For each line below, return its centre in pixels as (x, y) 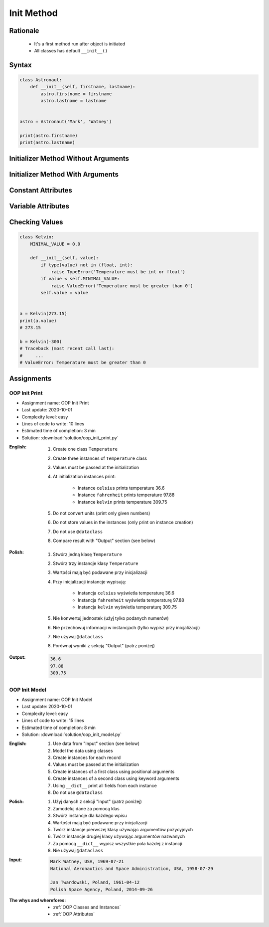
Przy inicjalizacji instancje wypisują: (90, 581)
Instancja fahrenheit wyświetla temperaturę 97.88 (131, 600)
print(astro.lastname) (47, 143)
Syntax (20, 65)
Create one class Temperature (85, 449)
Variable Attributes (39, 206)
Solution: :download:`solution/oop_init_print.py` (70, 438)
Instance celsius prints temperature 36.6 (121, 488)
